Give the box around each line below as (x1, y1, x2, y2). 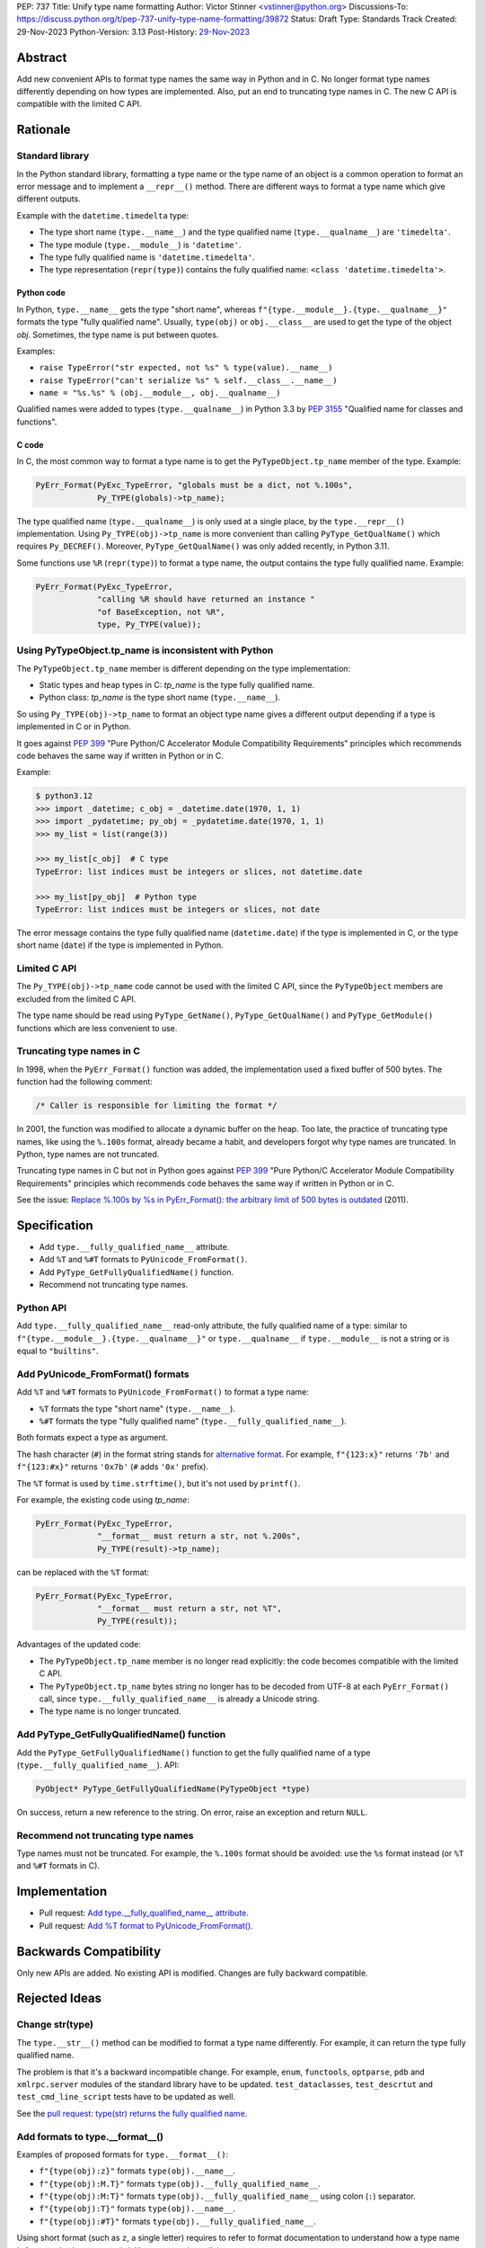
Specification (16, 1218, 93, 1233)
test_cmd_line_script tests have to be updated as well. (16, 2092, 236, 2102)
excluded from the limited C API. (16, 994, 137, 1004)
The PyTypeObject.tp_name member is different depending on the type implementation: (16, 663, 350, 674)
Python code (16, 288, 66, 299)
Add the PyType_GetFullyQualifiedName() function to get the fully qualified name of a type (16, 1747, 371, 1758)
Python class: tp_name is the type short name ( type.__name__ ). (39, 692, 281, 703)
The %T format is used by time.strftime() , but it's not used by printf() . (16, 1477, 301, 1488)
